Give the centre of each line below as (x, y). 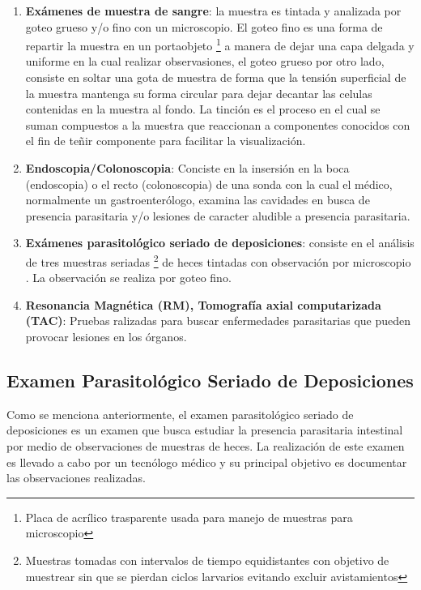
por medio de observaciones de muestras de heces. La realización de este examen (206, 445)
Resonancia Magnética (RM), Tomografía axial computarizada (203, 304)
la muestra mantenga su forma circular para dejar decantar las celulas (199, 93)
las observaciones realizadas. (76, 478)
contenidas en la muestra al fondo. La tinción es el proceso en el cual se (203, 109)
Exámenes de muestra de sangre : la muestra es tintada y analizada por (213, 11)
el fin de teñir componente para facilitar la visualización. (166, 141)
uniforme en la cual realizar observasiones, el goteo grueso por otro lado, (205, 61)
